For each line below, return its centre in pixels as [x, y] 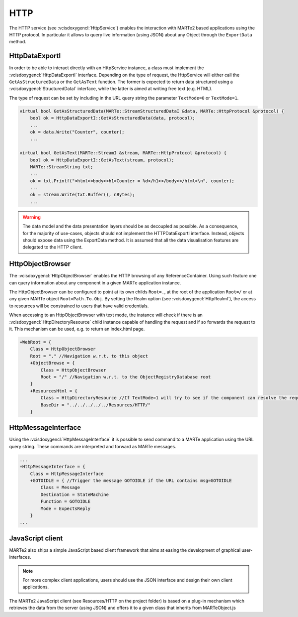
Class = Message [60, 488]
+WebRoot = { [36, 342]
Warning [32, 217]
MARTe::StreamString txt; [62, 167]
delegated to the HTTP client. [53, 247]
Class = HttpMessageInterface [67, 474]
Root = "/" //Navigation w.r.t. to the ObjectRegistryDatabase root [126, 377]
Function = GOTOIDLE [66, 501]
